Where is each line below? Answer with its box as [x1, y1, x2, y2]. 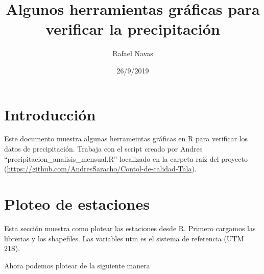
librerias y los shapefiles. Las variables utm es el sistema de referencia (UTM [4, 233, 244, 243]
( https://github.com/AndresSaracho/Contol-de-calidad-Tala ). [4, 163, 197, 174]
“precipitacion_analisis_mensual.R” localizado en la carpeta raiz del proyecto [4, 153, 248, 164]
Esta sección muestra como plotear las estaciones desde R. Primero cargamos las [4, 222, 256, 233]
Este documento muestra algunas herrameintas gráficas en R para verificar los [4, 133, 248, 144]
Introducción [4, 104, 96, 124]
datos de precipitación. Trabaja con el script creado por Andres [4, 143, 203, 154]
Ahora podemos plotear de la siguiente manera [4, 260, 150, 270]
